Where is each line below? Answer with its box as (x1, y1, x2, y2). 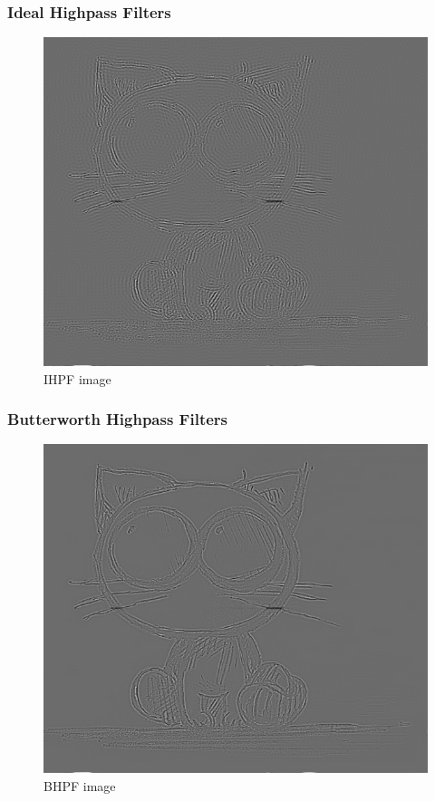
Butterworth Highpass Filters (7, 408, 228, 430)
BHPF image (43, 776, 116, 795)
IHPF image (43, 369, 111, 388)
